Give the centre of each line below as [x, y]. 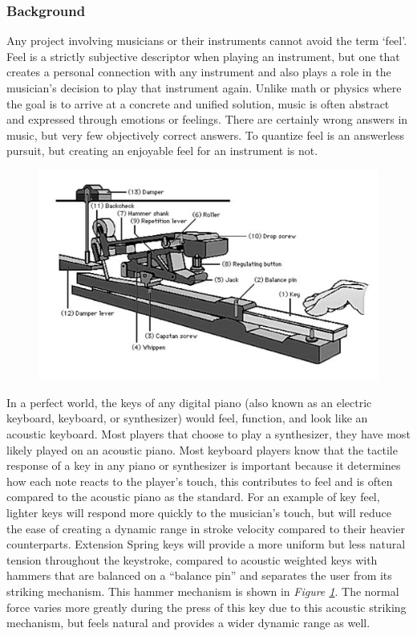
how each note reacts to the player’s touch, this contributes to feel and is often [200, 481]
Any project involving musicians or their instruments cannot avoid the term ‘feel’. [207, 41]
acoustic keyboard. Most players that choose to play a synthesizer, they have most [208, 434]
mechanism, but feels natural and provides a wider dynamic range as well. [188, 623]
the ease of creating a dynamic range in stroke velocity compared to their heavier [206, 528]
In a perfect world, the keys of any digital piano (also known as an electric [189, 402]
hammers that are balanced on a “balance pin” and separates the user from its [199, 575]
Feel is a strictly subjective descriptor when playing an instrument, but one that [203, 56]
